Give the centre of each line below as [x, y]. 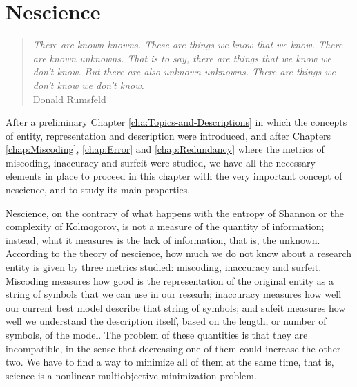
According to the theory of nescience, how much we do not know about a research [179, 253]
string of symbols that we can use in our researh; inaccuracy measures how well [174, 294]
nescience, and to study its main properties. [98, 190]
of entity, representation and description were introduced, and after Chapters [168, 135]
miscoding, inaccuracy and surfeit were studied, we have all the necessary [161, 162]
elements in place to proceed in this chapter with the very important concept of [174, 176]
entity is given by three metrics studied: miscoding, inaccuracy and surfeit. [164, 267]
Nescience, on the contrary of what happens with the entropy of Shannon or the [175, 213]
